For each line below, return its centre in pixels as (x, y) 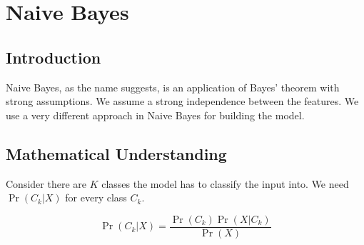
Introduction (54, 57)
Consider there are (46, 183)
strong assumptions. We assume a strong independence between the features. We (182, 101)
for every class (96, 197)
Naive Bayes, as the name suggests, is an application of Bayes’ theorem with (173, 87)
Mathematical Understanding (116, 153)
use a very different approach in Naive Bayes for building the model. (155, 115)
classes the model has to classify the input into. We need (225, 183)
